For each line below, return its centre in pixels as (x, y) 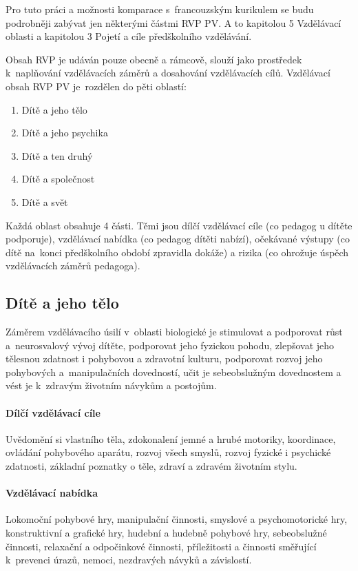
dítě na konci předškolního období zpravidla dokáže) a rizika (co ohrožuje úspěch (177, 252)
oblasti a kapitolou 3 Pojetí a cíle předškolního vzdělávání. (129, 36)
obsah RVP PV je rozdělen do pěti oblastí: (96, 86)
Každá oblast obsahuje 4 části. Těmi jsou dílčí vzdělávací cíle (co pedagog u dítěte (179, 225)
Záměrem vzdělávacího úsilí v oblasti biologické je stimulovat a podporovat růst (174, 332)
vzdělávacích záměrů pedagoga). (73, 266)
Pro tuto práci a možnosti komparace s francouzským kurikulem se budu (160, 9)
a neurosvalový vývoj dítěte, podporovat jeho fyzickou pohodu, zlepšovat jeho (170, 345)
